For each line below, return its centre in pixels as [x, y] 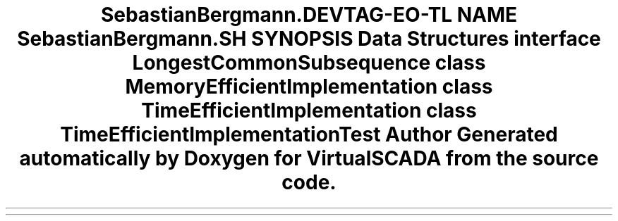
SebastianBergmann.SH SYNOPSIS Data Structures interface [309, 39]
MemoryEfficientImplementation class [309, 87]
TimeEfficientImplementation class [309, 110]
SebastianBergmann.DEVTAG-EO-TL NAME [309, 15]
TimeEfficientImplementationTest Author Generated [309, 134]
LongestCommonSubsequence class [309, 63]
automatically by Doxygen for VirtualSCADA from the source [309, 158]
